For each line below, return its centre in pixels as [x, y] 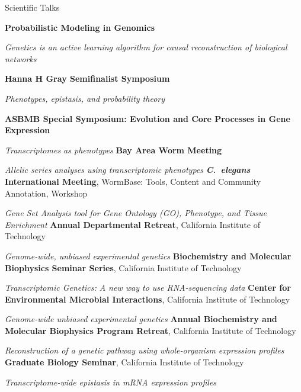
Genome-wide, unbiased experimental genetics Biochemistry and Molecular [148, 256]
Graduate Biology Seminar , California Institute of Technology [124, 362]
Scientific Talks [32, 7]
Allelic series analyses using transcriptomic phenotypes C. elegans [128, 170]
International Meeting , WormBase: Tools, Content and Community [133, 181]
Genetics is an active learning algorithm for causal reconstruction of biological [146, 47]
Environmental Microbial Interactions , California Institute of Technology [148, 299]
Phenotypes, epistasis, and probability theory [85, 98]
